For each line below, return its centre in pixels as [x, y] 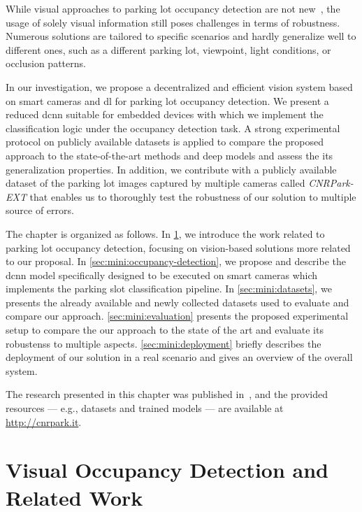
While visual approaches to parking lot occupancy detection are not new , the [173, 8]
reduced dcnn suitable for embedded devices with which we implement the [165, 114]
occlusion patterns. [46, 63]
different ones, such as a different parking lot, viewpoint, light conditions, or [168, 49]
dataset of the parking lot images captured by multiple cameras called [155, 183]
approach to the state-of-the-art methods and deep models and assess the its [169, 155]
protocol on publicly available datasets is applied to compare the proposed [165, 142]
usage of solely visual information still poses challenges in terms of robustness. [173, 22]
